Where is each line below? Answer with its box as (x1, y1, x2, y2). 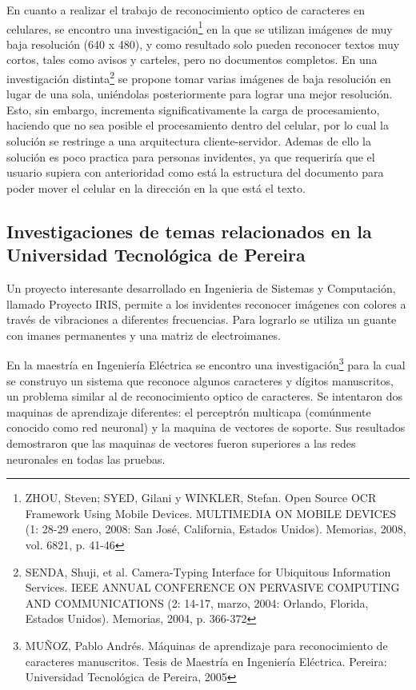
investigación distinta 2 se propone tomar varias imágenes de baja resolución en (6, 68, 391, 86)
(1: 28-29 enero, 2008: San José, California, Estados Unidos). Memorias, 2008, (25, 520, 406, 537)
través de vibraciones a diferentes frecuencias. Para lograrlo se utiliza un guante (6, 311, 397, 328)
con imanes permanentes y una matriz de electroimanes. (6, 326, 281, 343)
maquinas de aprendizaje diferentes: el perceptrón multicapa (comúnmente (6, 403, 371, 420)
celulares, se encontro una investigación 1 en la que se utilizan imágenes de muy (6, 18, 393, 37)
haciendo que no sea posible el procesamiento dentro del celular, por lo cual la (6, 117, 389, 134)
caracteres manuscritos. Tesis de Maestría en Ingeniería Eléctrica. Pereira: (25, 652, 387, 669)
